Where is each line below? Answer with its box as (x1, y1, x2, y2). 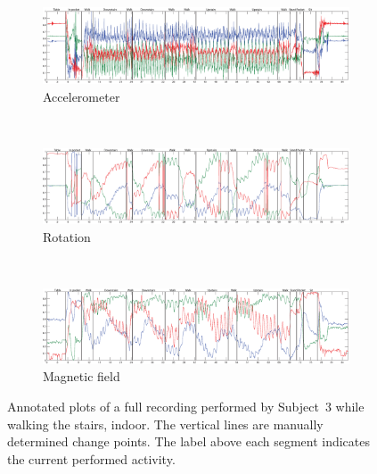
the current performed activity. (7, 449, 176, 468)
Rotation (43, 227, 91, 245)
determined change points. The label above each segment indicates (7, 432, 371, 451)
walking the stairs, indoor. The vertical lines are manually (7, 414, 324, 433)
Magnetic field (43, 367, 120, 386)
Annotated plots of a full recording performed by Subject (7, 397, 319, 416)
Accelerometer (43, 87, 120, 105)
